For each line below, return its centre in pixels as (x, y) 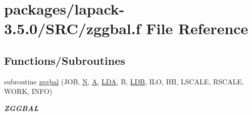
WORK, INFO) (28, 91)
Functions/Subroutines (65, 60)
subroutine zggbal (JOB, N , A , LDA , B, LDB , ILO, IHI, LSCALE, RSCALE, (124, 81)
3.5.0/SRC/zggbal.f (72, 28)
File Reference (197, 28)
